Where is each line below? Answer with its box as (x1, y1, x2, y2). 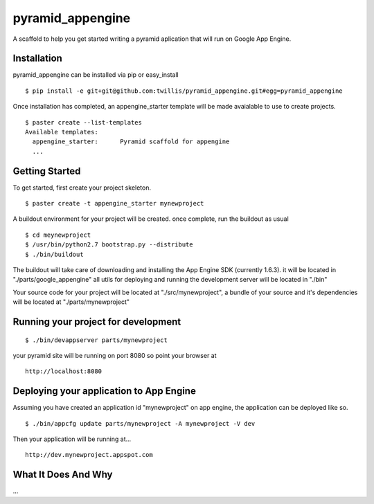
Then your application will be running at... (12, 435, 132, 443)
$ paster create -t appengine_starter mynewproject (25, 199, 204, 208)
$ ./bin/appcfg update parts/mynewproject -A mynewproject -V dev (25, 420, 256, 427)
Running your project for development (12, 316, 181, 328)
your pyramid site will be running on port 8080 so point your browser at (12, 352, 217, 360)
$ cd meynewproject (25, 231, 91, 239)
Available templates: (25, 128, 98, 136)
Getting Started (12, 165, 81, 177)
